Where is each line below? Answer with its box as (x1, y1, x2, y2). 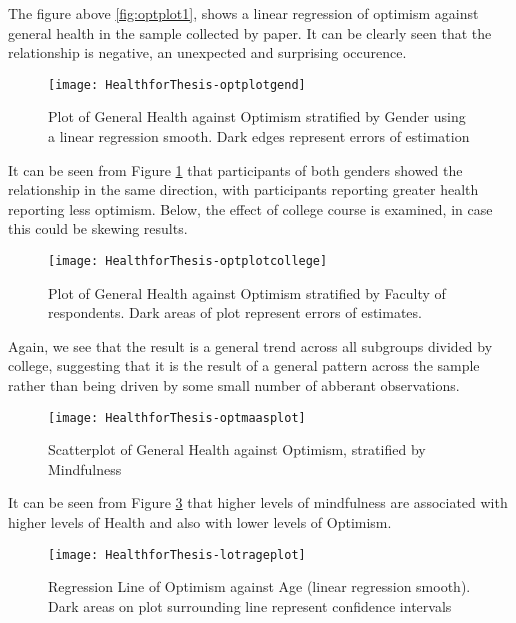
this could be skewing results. (8, 218, 188, 239)
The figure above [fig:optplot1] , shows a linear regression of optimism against (8, 3, 479, 23)
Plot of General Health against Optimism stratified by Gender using (48, 106, 466, 127)
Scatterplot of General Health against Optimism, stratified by (48, 439, 426, 460)
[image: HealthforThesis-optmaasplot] (48, 410, 306, 425)
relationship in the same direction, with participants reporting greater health (8, 179, 479, 200)
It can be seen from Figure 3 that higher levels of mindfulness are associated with (8, 492, 508, 513)
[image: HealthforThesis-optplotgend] (48, 77, 306, 92)
